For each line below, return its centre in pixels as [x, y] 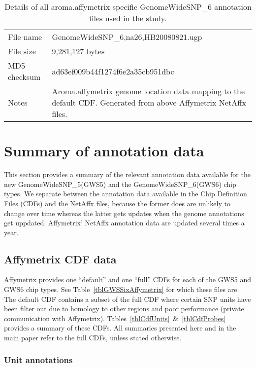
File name [25, 37]
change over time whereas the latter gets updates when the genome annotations [124, 213]
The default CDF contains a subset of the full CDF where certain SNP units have [128, 299]
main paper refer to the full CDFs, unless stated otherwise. [93, 338]
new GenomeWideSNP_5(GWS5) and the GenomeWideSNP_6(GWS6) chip [120, 184]
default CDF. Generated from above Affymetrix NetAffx [149, 102]
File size [22, 51]
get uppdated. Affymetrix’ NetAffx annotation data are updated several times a [124, 223]
